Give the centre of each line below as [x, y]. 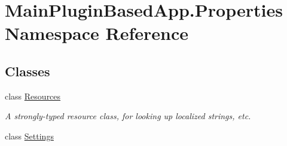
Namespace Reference [97, 33]
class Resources [33, 96]
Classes [28, 71]
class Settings [29, 136]
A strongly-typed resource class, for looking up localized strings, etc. [128, 116]
